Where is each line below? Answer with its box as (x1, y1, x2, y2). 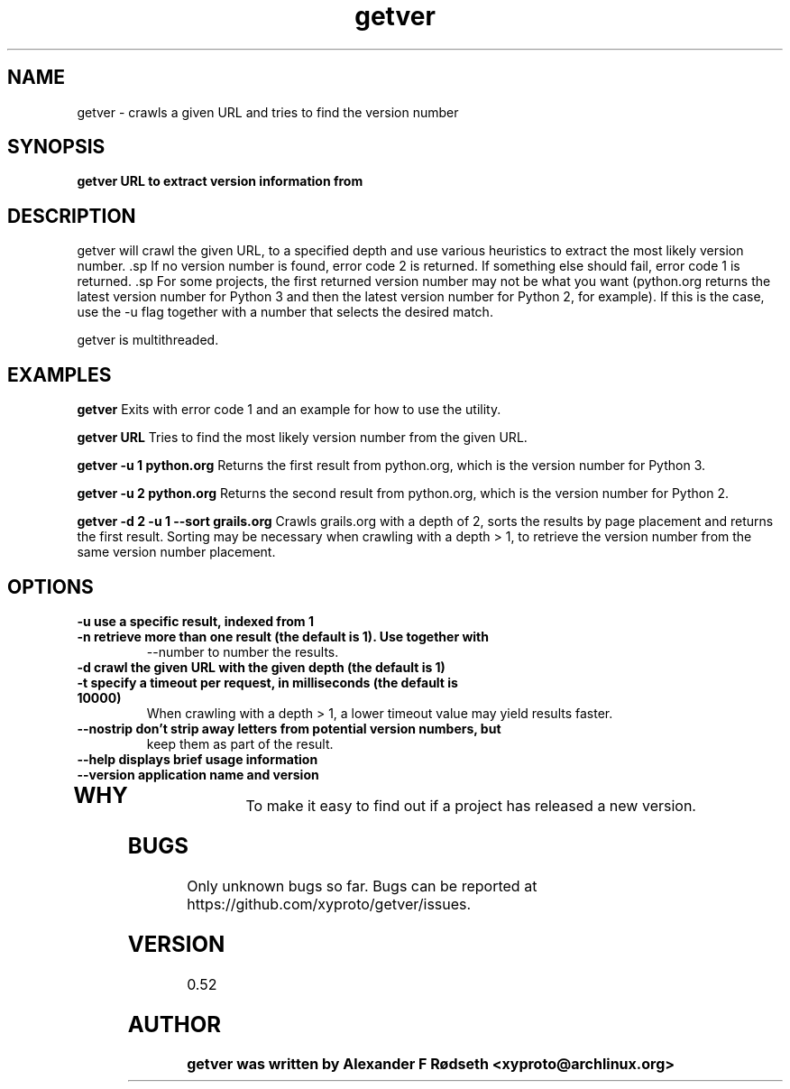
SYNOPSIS (7, 135, 106, 159)
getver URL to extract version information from (77, 173, 363, 189)
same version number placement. (77, 544, 276, 560)
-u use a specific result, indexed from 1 (77, 613, 314, 629)
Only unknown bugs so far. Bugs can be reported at (187, 876, 537, 895)
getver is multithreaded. (77, 332, 219, 348)
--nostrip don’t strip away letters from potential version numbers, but (77, 720, 501, 736)
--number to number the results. (146, 643, 339, 660)
